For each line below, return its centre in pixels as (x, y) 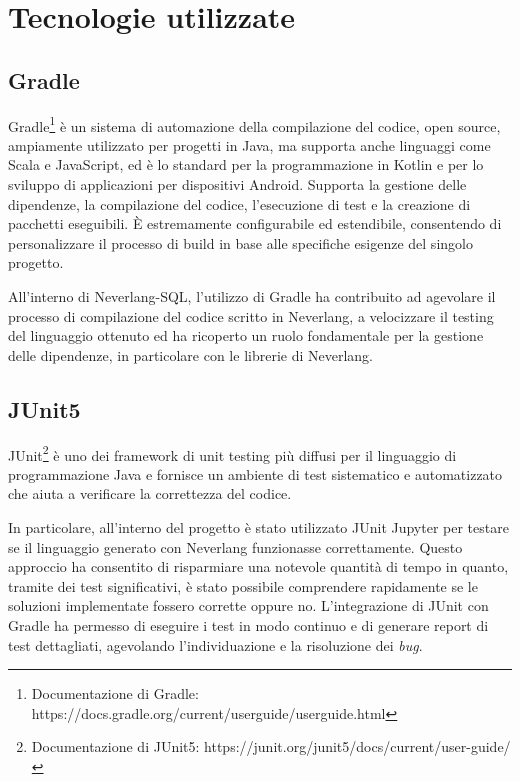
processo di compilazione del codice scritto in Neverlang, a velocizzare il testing (251, 315)
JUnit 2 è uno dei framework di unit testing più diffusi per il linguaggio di (232, 453)
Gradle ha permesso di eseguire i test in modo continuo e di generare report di (248, 624)
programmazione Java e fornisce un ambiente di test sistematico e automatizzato (255, 473)
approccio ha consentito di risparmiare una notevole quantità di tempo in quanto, (258, 566)
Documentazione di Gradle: (115, 693)
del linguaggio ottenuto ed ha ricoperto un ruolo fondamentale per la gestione (246, 335)
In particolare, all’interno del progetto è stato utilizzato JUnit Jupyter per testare (258, 527)
